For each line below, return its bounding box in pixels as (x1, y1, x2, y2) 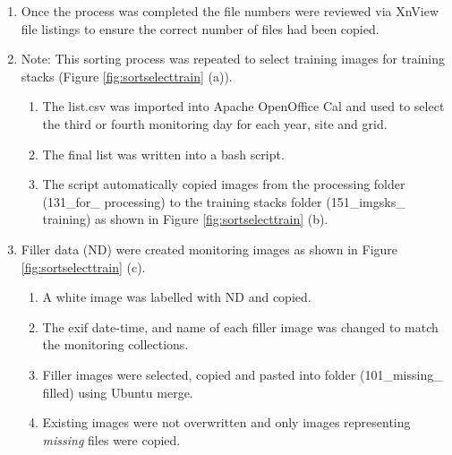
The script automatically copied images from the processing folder (42, 175, 405, 193)
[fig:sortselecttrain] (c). (21, 257, 146, 276)
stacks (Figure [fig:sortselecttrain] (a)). (21, 66, 233, 85)
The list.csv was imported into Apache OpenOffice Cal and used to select (42, 97, 445, 116)
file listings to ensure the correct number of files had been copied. (21, 19, 380, 38)
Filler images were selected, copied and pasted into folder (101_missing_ (42, 365, 443, 383)
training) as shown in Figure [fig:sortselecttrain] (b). (42, 210, 328, 228)
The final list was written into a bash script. (42, 144, 285, 163)
